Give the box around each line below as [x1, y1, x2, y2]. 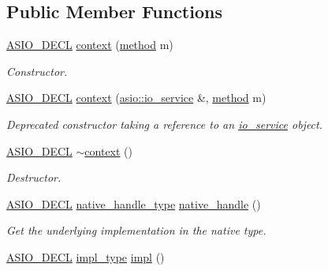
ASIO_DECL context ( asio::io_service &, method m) [6, 89, 266, 106]
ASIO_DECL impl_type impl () [6, 248, 165, 265]
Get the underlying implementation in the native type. [6, 222, 266, 239]
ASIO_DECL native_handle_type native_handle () [6, 195, 261, 212]
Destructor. [6, 169, 61, 186]
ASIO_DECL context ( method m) [6, 36, 173, 53]
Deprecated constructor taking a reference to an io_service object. [6, 115, 323, 132]
